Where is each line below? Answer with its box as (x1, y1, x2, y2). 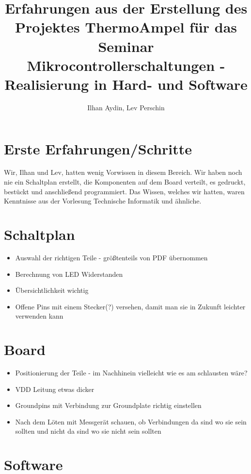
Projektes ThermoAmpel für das (15, 17, 237, 37)
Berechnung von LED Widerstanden (15, 269, 123, 279)
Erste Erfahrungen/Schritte (4, 139, 192, 159)
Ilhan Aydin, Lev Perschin (87, 102, 165, 112)
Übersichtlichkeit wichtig (15, 285, 89, 295)
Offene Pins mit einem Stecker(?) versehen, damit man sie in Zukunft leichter (15, 301, 246, 311)
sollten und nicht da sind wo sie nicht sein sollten (15, 426, 161, 436)
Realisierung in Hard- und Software (4, 74, 248, 94)
